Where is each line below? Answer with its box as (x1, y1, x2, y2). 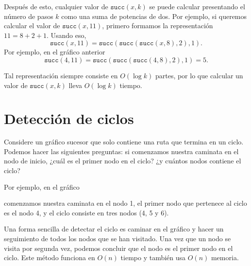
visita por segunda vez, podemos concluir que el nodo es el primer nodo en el (4, 243, 233, 253)
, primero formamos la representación (102, 20, 213, 31)
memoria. (211, 252, 239, 263)
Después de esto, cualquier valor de (4, 1, 108, 11)
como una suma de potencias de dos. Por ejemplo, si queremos (61, 11, 247, 21)
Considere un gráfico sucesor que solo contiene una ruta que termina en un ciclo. (4, 137, 244, 147)
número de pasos (4, 11, 53, 21)
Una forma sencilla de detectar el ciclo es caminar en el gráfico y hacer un (4, 224, 224, 234)
